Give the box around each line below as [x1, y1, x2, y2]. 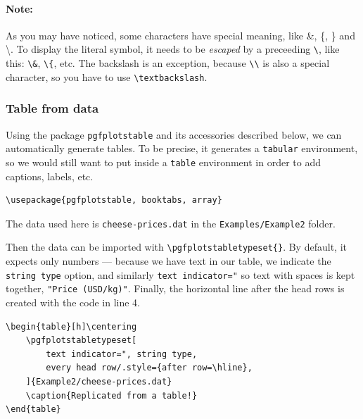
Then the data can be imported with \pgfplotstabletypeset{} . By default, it [6, 239, 347, 254]
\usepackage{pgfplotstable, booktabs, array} [6, 195, 222, 206]
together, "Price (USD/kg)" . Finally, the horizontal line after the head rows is [6, 281, 345, 296]
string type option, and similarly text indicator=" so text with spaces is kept [6, 267, 355, 282]
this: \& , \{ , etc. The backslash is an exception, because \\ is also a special [6, 56, 330, 70]
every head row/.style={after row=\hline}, [46, 363, 253, 373]
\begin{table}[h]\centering [6, 321, 137, 332]
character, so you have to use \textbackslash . [6, 69, 208, 84]
